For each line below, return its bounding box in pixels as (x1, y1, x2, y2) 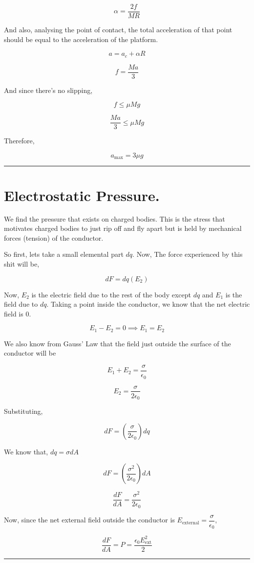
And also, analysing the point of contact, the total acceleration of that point (4, 24, 233, 35)
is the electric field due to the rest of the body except (31, 289, 191, 299)
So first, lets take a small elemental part (4, 249, 124, 259)
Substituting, (4, 406, 43, 416)
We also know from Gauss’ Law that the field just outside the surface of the (4, 338, 231, 348)
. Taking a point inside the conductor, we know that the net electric (46, 299, 250, 309)
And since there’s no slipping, (4, 85, 93, 95)
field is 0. (4, 308, 31, 318)
